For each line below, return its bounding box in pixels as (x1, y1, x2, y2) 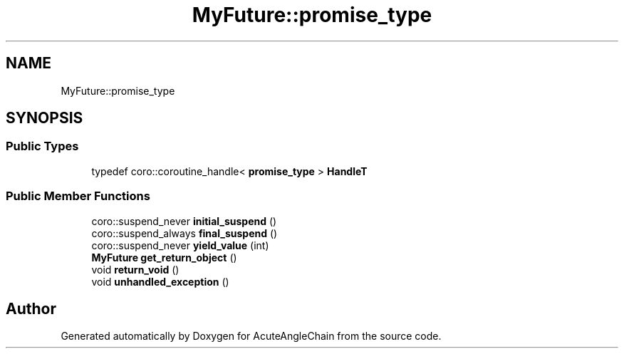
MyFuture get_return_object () (91, 251, 237, 264)
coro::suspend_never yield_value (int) (91, 239, 269, 251)
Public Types (6, 139, 79, 154)
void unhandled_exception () (91, 275, 229, 288)
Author (6, 299, 56, 318)
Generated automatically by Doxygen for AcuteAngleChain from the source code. (61, 330, 442, 343)
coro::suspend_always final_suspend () (91, 227, 278, 239)
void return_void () (91, 263, 180, 276)
